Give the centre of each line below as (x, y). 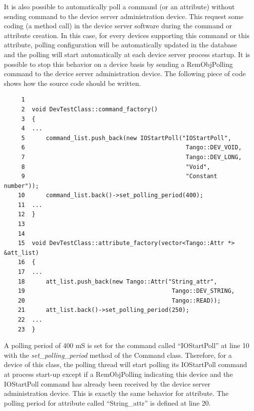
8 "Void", (116, 167)
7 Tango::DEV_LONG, (131, 157)
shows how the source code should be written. (73, 83)
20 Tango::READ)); (119, 300)
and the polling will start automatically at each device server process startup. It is (127, 54)
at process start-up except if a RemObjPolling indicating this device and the (118, 374)
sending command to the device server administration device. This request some (124, 16)
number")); (21, 186)
